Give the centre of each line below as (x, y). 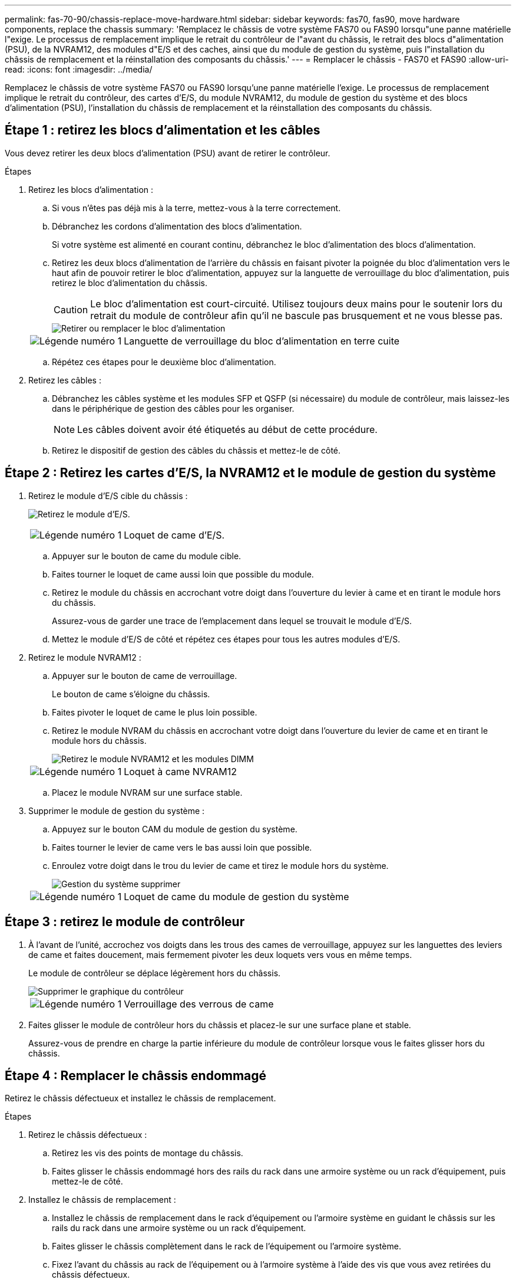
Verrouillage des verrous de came (199, 1004)
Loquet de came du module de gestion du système (236, 896)
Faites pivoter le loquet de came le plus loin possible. (155, 712)
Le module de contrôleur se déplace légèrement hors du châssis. (155, 973)
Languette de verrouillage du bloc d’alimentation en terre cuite (262, 341)
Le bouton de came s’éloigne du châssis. (131, 694)
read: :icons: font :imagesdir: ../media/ (79, 69)
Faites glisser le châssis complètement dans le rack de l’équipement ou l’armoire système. (226, 1246)
